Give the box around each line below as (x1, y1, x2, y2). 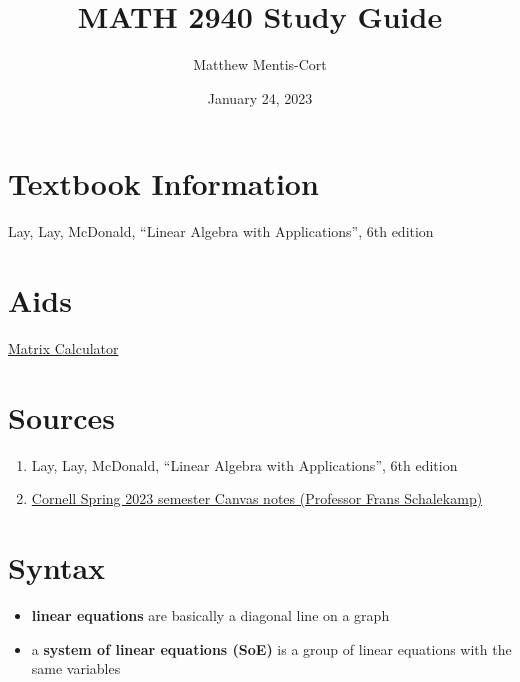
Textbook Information (8, 163, 319, 204)
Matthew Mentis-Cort (193, 54, 327, 75)
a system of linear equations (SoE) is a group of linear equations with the (31, 638, 512, 659)
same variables (31, 658, 121, 679)
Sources (8, 396, 115, 437)
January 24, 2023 (207, 87, 313, 108)
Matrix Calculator (8, 337, 119, 358)
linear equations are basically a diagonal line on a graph (31, 605, 390, 625)
